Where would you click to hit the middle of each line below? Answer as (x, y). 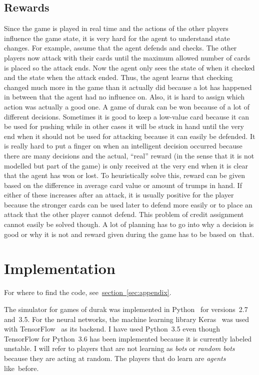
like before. (21, 368)
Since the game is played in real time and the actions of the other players (116, 28)
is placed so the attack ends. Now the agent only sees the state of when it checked (129, 67)
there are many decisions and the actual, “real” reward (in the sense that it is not (129, 155)
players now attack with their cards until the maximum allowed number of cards (127, 57)
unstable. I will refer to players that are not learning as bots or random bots (119, 348)
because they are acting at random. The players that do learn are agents (115, 358)
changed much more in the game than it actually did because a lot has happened (128, 87)
